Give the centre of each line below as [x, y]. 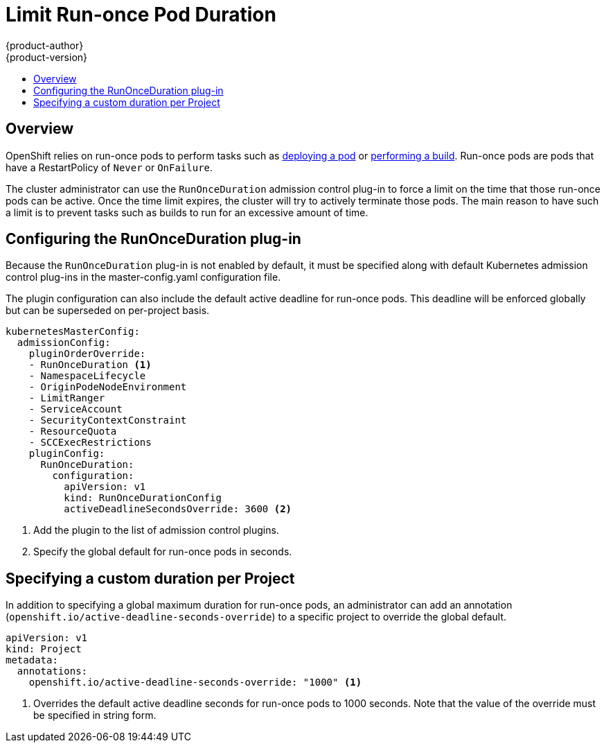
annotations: [52, 671]
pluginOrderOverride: [87, 354]
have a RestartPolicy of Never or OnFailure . [109, 167]
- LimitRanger [67, 398]
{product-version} [47, 57]
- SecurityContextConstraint [108, 420]
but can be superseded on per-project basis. [108, 311]
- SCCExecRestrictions [90, 443]
